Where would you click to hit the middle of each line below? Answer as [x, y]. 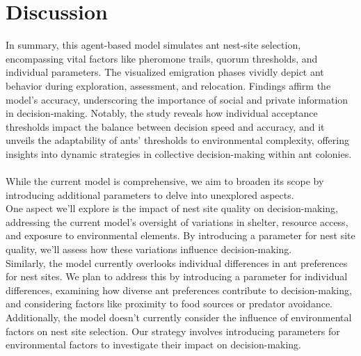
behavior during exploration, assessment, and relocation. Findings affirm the [168, 85]
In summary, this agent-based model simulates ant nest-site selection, [153, 45]
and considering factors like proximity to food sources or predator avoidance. [169, 304]
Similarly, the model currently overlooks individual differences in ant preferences [177, 262]
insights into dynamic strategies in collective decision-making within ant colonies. [179, 153]
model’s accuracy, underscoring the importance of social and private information [177, 99]
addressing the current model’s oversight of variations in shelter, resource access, [177, 221]
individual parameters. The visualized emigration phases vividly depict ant [165, 72]
